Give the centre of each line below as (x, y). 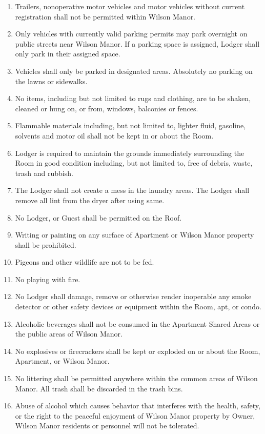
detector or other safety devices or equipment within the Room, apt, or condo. (138, 307)
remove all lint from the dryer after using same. (90, 200)
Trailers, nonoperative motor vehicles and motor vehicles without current (130, 6)
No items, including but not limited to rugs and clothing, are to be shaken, (133, 98)
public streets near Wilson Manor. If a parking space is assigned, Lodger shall (137, 43)
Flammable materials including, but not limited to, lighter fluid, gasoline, (130, 125)
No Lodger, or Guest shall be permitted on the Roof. (98, 217)
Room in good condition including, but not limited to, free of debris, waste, (134, 163)
